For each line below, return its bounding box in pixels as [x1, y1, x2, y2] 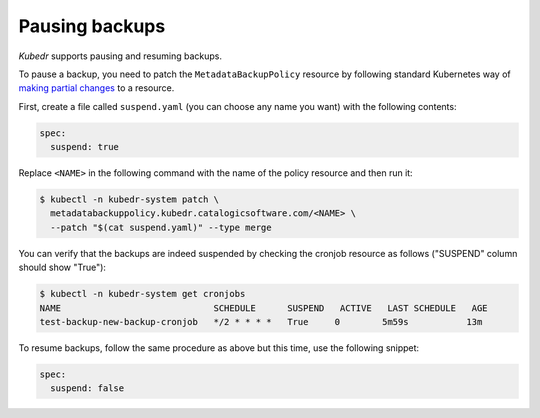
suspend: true [50, 141, 120, 153]
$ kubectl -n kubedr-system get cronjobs [39, 288, 246, 300]
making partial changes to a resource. [18, 82, 175, 94]
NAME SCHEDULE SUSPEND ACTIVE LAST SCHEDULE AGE [39, 302, 489, 314]
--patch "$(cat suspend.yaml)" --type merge [50, 221, 272, 233]
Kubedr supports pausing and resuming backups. [18, 50, 223, 62]
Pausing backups [18, 15, 166, 37]
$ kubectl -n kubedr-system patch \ [39, 194, 220, 205]
